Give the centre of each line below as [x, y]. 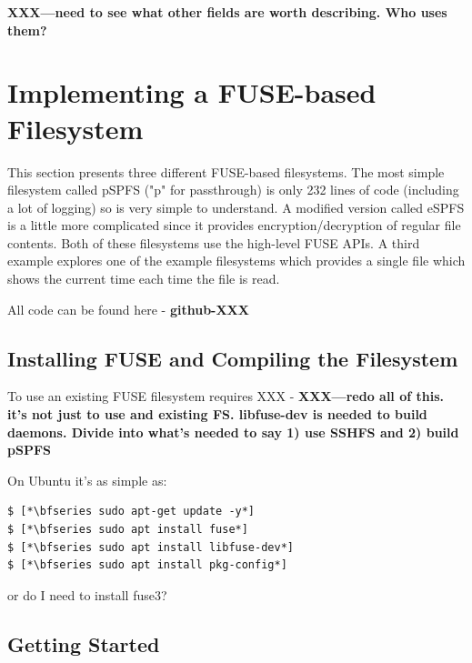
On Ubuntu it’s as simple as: [87, 480]
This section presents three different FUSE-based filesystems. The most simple [226, 171]
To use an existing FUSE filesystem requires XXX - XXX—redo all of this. [226, 396]
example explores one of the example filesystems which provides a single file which [236, 261]
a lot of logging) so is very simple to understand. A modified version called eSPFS [236, 207]
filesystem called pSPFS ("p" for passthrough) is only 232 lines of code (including [233, 190]
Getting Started [84, 643]
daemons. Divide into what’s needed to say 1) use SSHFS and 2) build [233, 432]
